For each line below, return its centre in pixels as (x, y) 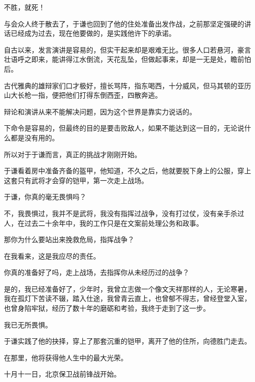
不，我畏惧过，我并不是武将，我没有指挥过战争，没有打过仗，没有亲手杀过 (124, 213)
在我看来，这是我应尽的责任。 (52, 256)
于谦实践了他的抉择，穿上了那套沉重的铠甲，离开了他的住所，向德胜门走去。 (127, 341)
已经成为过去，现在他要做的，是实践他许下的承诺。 (93, 33)
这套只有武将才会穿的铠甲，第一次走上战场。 (76, 180)
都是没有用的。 (35, 137)
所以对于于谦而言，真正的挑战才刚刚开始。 (73, 154)
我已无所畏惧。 (28, 324)
